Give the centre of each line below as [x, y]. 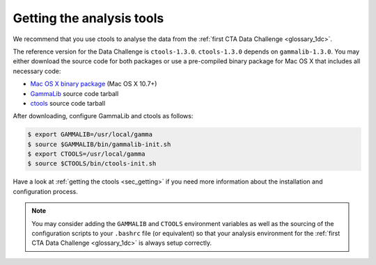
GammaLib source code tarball [75, 93]
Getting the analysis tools [88, 18]
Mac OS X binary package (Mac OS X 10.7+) [94, 84]
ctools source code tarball [68, 103]
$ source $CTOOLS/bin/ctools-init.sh [92, 164]
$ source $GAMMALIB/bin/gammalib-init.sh [99, 144]
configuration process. [45, 191]
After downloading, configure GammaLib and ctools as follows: [103, 116]
